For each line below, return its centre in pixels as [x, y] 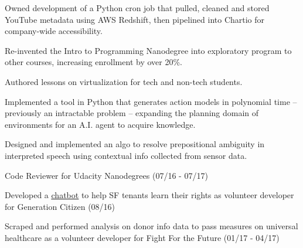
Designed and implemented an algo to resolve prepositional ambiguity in [135, 144]
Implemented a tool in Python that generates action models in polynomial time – [151, 101]
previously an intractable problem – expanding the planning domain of [132, 113]
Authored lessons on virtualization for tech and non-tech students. [124, 81]
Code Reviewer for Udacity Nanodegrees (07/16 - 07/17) [106, 175]
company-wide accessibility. [54, 31]
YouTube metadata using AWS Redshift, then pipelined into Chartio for [135, 19]
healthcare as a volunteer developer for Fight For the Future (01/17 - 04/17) [142, 237]
